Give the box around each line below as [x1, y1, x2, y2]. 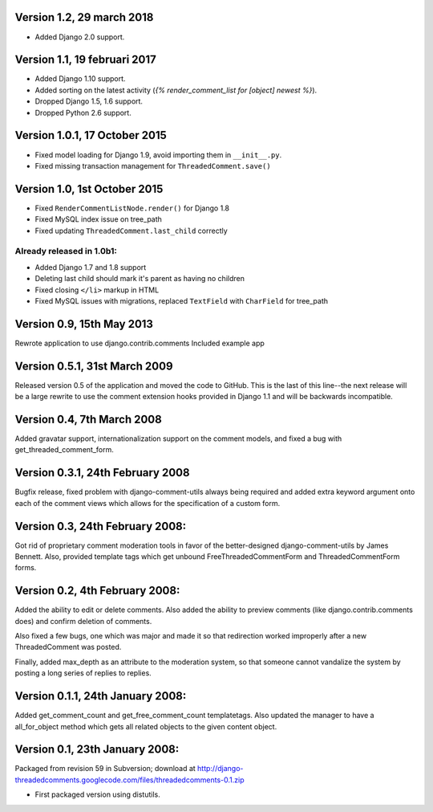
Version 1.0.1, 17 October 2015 [14, 129, 168, 142]
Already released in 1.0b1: [14, 246, 118, 257]
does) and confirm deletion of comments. [14, 616, 152, 626]
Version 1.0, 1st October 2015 [14, 182, 164, 196]
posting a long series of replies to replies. [14, 668, 152, 678]
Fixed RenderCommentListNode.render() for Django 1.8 [34, 203, 230, 213]
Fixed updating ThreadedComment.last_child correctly [34, 226, 228, 235]
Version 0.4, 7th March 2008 [14, 412, 162, 426]
